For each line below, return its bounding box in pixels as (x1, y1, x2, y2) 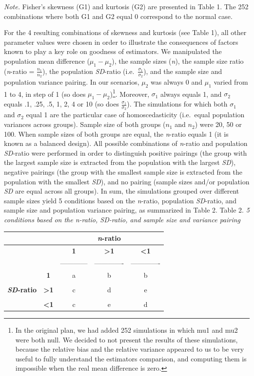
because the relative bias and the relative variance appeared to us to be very (15, 344, 244, 354)
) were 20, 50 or (195, 119, 242, 129)
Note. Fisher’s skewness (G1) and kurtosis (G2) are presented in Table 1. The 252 (4, 1, 249, 11)
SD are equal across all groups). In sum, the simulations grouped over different (4, 186, 239, 196)
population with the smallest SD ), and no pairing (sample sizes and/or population (4, 176, 250, 186)
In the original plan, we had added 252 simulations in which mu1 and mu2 (15, 324, 238, 335)
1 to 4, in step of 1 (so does (4, 89, 86, 99)
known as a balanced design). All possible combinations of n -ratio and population (4, 138, 248, 148)
